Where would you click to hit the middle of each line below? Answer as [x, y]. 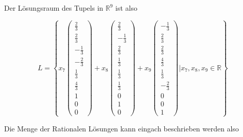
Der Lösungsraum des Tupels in [54, 8]
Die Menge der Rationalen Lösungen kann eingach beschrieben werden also [121, 128]
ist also [126, 8]
